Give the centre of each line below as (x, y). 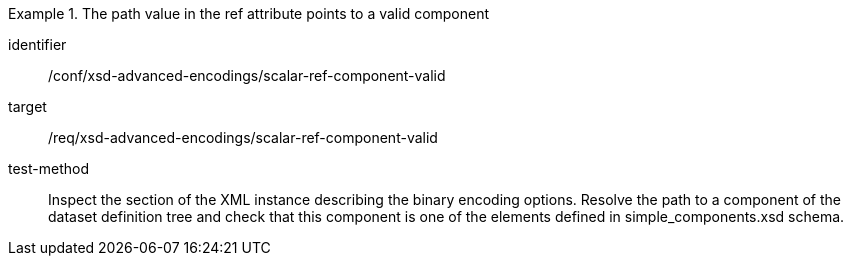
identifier (37, 44)
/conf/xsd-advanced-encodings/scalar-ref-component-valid (247, 75)
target (27, 106)
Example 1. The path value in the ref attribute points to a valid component (249, 13)
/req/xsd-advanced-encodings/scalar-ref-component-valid (243, 137)
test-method (48, 168)
